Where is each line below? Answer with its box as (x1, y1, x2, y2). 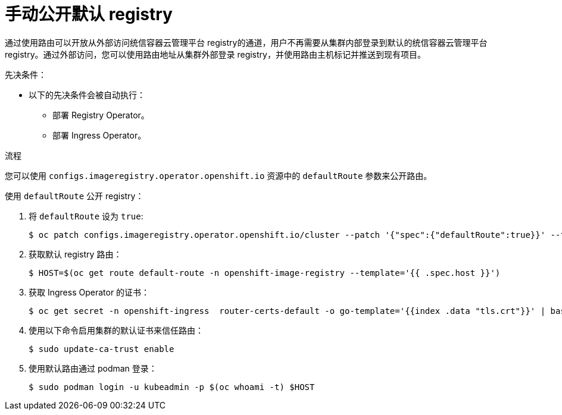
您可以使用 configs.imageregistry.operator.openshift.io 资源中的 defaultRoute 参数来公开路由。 (5, 170, 432, 181)
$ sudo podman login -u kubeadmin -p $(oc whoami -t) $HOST (29, 382, 315, 392)
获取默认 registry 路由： (29, 249, 122, 259)
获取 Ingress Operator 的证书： (29, 287, 150, 297)
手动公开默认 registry (5, 4, 173, 24)
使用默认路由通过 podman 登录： (29, 363, 157, 373)
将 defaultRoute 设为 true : (29, 210, 143, 221)
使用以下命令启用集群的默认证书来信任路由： (29, 325, 204, 335)
